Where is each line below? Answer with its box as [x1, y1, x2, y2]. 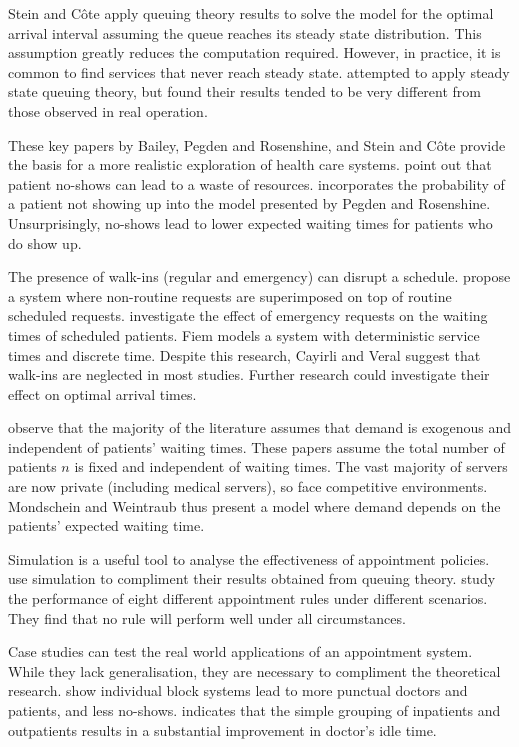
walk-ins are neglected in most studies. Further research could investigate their [8, 364, 490, 385]
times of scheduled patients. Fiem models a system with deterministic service [8, 324, 480, 345]
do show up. [8, 232, 82, 253]
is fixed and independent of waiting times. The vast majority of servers [74, 456, 508, 477]
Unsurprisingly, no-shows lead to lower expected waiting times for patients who [8, 212, 493, 233]
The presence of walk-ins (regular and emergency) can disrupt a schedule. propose [8, 266, 511, 287]
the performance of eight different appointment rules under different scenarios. [8, 588, 488, 609]
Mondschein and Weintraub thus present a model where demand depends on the [8, 495, 501, 516]
